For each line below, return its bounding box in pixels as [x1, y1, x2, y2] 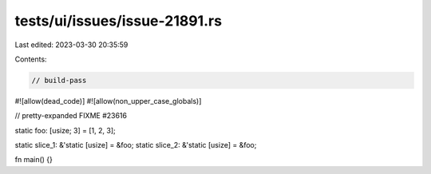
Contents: [14, 54, 47, 64]
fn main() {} [14, 155, 53, 164]
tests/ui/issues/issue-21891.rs [14, 12, 223, 30]
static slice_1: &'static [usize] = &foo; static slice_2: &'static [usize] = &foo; [14, 140, 257, 150]
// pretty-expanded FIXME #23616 [14, 111, 128, 121]
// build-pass [31, 76, 87, 85]
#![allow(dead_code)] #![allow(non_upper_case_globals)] [14, 96, 202, 105]
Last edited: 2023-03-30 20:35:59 [14, 40, 129, 49]
